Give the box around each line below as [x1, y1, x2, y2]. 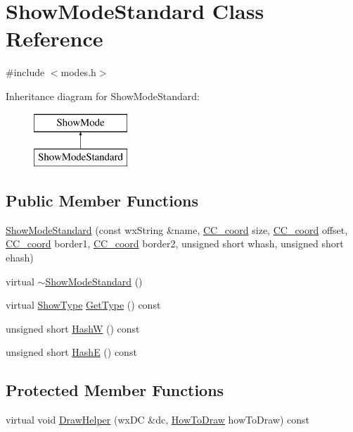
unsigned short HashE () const [6, 345, 137, 359]
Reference [6, 24, 103, 53]
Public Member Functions [6, 190, 198, 211]
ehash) [6, 250, 34, 265]
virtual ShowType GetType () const [6, 297, 161, 312]
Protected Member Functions [6, 379, 224, 401]
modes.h [60, 65, 96, 80]
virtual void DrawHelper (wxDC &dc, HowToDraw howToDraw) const [6, 412, 309, 427]
